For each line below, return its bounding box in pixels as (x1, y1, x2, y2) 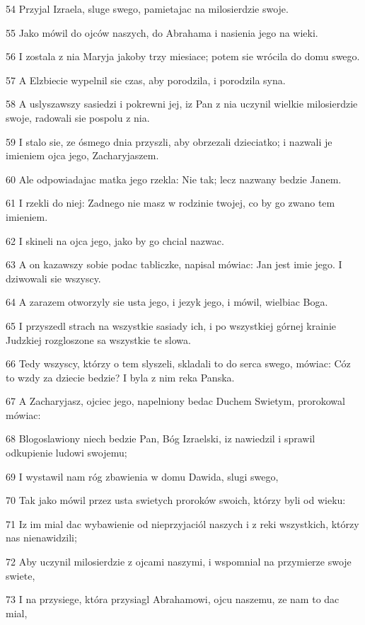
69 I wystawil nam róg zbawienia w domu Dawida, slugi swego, (6, 469, 279, 483)
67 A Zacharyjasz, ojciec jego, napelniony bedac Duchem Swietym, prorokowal (6, 394, 345, 408)
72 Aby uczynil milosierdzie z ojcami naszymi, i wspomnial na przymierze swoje (6, 554, 352, 569)
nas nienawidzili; (6, 530, 77, 545)
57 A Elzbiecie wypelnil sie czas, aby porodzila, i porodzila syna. (6, 72, 286, 87)
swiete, (6, 568, 35, 583)
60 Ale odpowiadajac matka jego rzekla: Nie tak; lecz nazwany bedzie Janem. (6, 171, 342, 186)
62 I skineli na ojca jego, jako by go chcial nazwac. (6, 233, 224, 248)
